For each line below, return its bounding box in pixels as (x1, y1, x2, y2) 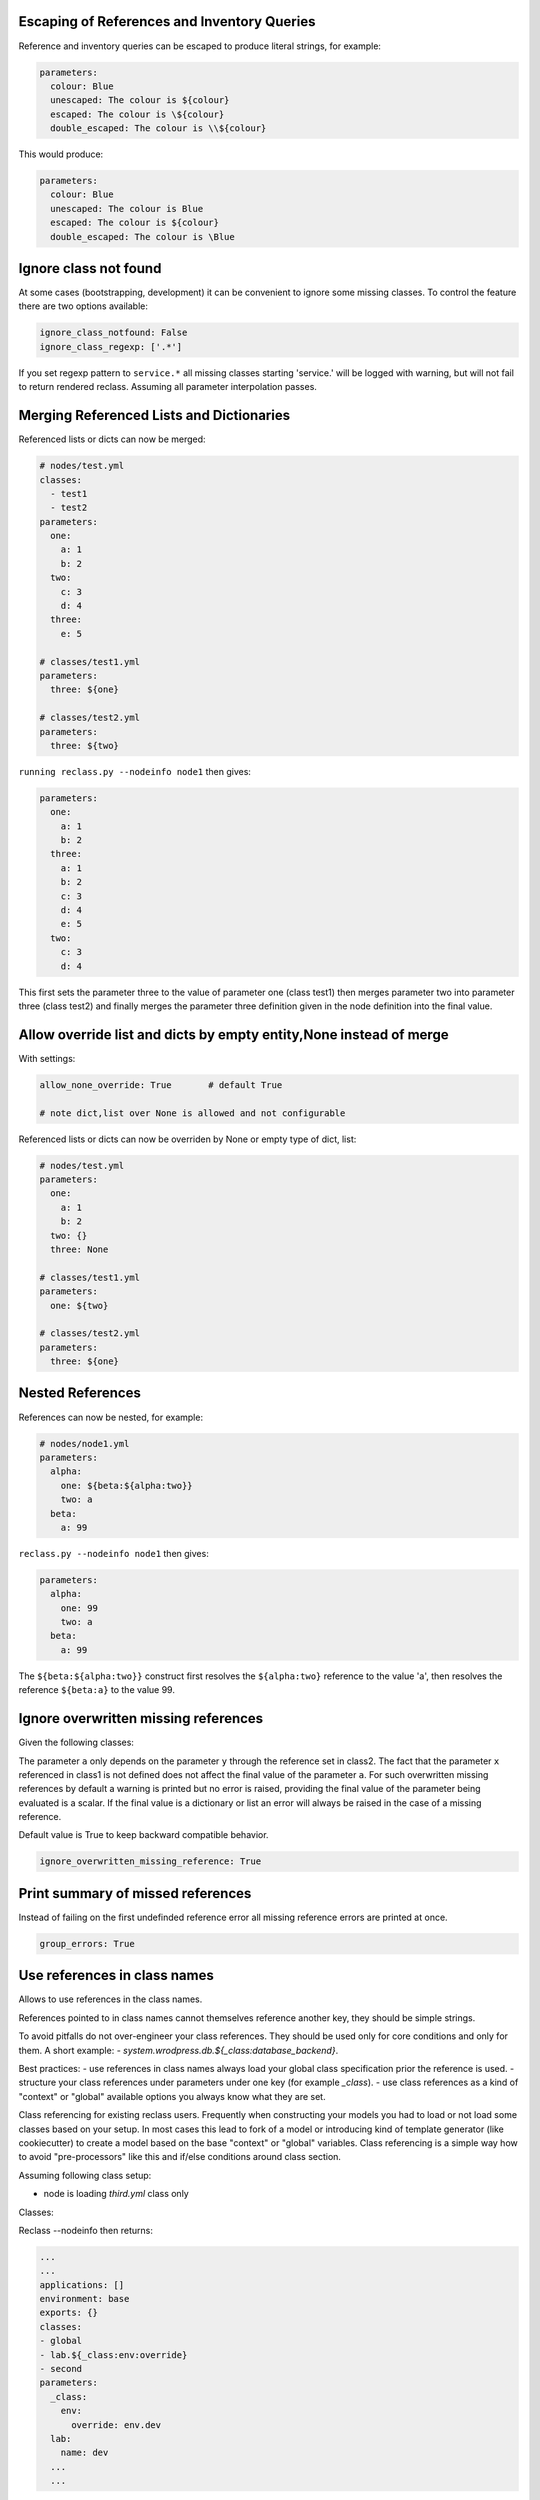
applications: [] (39, 2279, 125, 2290)
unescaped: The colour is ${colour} (50, 95, 230, 106)
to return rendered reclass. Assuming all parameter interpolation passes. (18, 381, 317, 393)
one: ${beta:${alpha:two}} (60, 1480, 194, 1491)
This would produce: (18, 148, 104, 160)
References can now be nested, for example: (18, 1411, 204, 1423)
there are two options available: (18, 300, 149, 312)
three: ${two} (50, 740, 120, 751)
